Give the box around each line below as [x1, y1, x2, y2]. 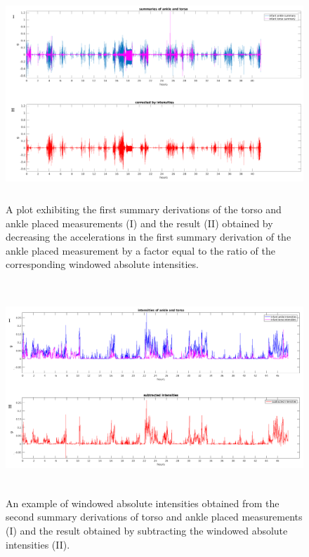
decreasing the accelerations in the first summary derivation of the [6, 229, 291, 244]
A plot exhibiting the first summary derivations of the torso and [6, 201, 282, 216]
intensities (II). [6, 537, 70, 551]
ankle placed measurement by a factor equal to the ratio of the [6, 243, 276, 257]
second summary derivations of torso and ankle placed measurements [6, 509, 303, 524]
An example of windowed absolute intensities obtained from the [6, 495, 280, 510]
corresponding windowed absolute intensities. [6, 257, 199, 271]
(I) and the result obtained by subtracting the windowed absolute [6, 523, 288, 538]
